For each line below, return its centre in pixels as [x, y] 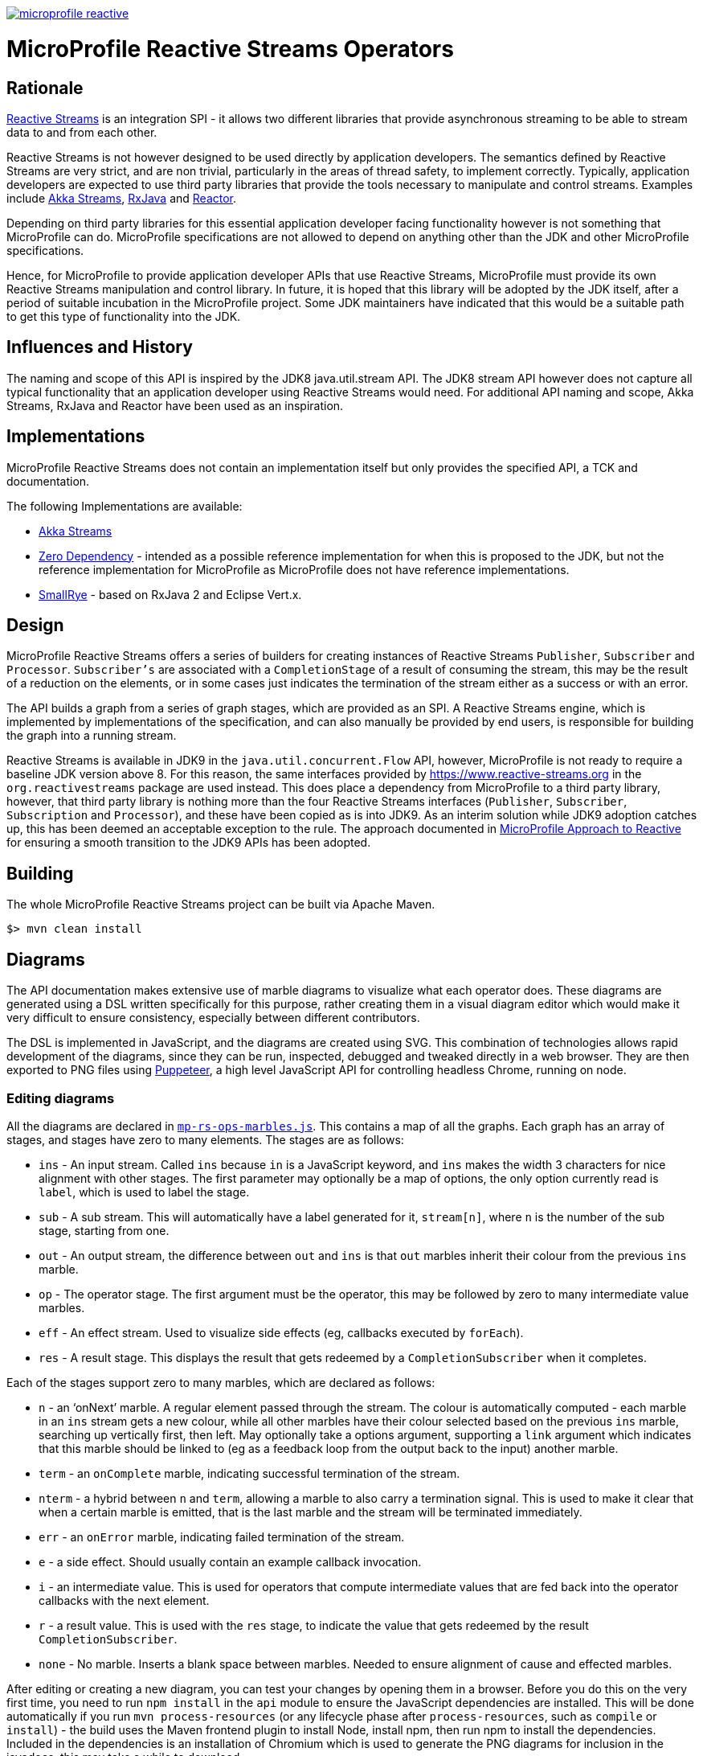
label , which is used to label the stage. [144, 1192]
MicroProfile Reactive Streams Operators [230, 49]
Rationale [45, 88]
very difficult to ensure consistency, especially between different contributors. [213, 1018]
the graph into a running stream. [92, 736]
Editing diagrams [61, 1098]
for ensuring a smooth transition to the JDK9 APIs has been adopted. [189, 843]
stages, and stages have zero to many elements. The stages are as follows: [205, 1139]
